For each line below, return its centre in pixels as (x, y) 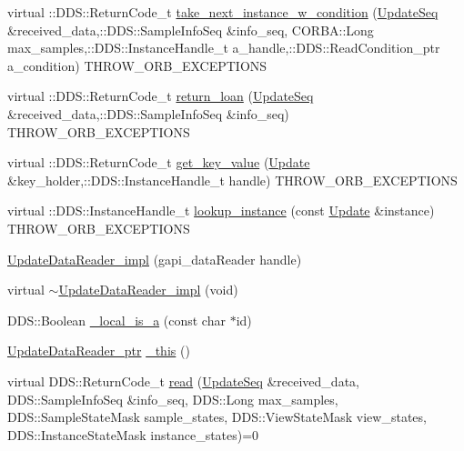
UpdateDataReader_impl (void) (148, 290)
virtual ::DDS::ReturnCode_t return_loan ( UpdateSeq (161, 96)
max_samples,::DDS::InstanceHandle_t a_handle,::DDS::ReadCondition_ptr (224, 48)
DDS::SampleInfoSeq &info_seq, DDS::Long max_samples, (173, 399)
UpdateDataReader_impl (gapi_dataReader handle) (155, 259)
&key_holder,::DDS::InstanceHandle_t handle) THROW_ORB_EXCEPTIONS (232, 180)
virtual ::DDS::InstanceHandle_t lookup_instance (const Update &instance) (221, 210)
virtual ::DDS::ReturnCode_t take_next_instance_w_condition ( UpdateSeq (223, 12)
